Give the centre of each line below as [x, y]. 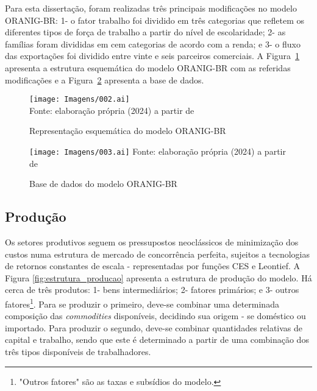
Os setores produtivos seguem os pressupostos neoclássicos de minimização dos [152, 242]
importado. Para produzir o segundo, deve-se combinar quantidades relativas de [154, 327]
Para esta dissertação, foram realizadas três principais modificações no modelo [151, 8]
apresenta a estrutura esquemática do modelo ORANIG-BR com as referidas [148, 67]
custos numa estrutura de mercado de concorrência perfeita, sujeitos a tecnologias [157, 254]
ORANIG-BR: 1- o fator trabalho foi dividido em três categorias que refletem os [155, 20]
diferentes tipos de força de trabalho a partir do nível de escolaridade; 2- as [145, 32]
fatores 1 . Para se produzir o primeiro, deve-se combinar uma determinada [142, 303]
